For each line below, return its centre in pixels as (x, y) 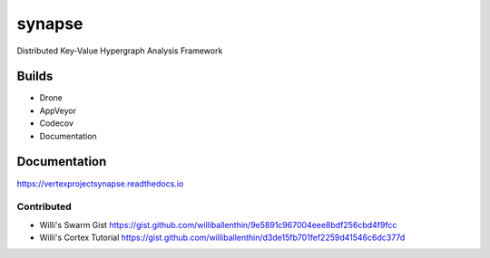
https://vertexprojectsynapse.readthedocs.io (100, 183)
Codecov (57, 123)
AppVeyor (58, 110)
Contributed (44, 206)
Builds (35, 76)
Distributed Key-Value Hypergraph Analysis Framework (120, 51)
